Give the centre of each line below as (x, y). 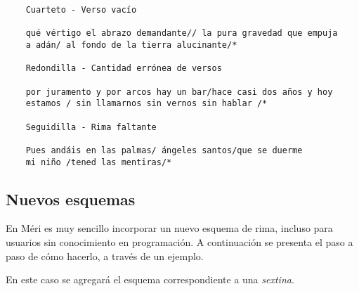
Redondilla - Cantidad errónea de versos (124, 69)
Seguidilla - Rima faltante (91, 127)
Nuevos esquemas (71, 199)
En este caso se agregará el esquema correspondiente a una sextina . (150, 279)
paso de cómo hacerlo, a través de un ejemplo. (105, 256)
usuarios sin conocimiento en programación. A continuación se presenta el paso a (179, 241)
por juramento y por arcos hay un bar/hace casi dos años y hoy (179, 92)
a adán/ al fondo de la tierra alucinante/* (131, 45)
